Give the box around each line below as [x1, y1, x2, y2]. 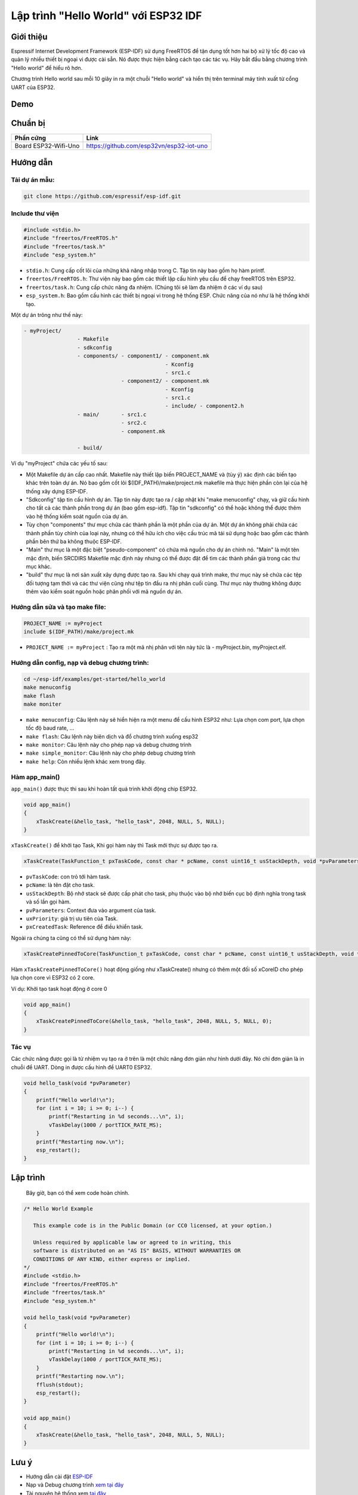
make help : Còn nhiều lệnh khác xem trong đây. [26, 758, 146, 765]
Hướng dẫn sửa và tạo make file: [11, 603, 107, 611]
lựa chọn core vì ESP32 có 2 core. [11, 974, 95, 981]
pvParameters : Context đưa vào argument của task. [26, 907, 156, 914]
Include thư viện [11, 209, 60, 218]
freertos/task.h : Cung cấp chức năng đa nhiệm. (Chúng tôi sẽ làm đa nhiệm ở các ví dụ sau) [26, 283, 263, 291]
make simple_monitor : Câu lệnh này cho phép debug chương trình [26, 749, 196, 756]
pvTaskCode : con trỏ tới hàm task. [26, 873, 111, 880]
